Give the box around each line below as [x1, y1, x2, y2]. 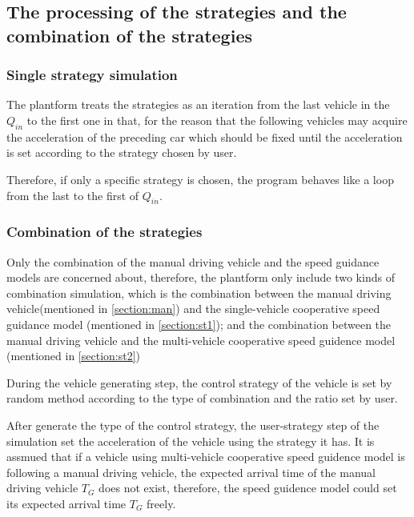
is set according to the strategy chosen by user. [6, 144, 237, 161]
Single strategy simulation [6, 65, 178, 85]
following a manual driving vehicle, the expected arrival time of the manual [6, 463, 376, 480]
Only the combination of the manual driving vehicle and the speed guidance [6, 253, 380, 270]
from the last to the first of [6, 186, 139, 203]
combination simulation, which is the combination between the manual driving [6, 284, 392, 301]
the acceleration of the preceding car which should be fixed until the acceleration [6, 128, 403, 145]
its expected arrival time [6, 495, 127, 511]
